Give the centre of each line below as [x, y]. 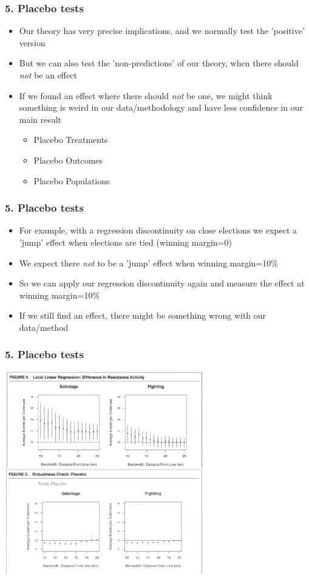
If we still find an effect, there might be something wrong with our [143, 315]
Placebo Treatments [71, 140]
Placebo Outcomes [68, 160]
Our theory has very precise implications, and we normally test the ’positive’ [162, 31]
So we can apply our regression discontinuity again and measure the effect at [162, 283]
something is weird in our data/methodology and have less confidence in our [161, 107]
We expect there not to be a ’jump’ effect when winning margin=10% [148, 262]
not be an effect [48, 75]
